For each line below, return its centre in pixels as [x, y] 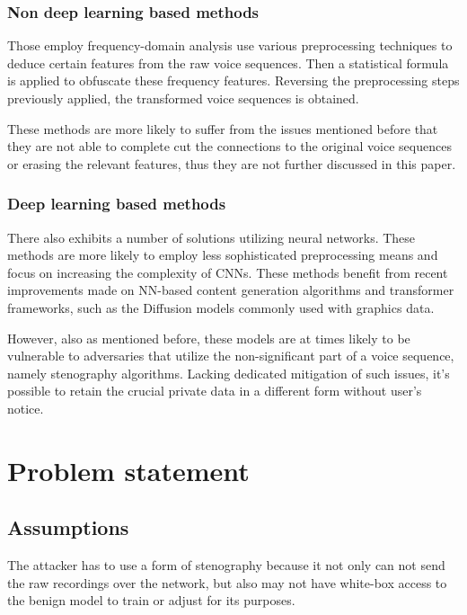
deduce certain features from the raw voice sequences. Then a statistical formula [228, 62]
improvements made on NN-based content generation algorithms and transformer [231, 290]
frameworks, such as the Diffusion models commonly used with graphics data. [221, 307]
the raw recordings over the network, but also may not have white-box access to [227, 582]
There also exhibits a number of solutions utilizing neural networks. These [211, 237]
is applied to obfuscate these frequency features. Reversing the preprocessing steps [233, 80]
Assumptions [68, 527]
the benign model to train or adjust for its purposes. [151, 600]
